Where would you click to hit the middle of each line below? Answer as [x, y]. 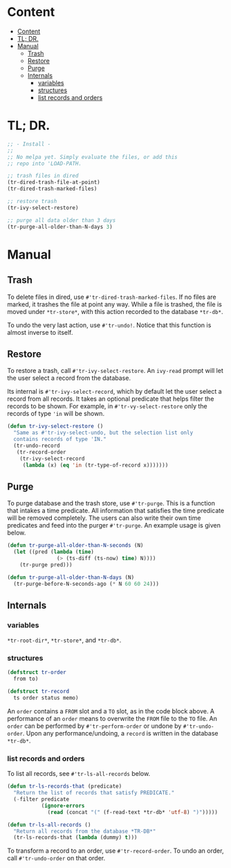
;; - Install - [29, 144]
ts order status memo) [46, 698]
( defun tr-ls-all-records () [49, 825]
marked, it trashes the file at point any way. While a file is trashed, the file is [115, 304]
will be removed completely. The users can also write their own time [104, 518]
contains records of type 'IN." [60, 440]
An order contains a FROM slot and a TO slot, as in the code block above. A [111, 711]
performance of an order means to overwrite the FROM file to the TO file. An [112, 718]
